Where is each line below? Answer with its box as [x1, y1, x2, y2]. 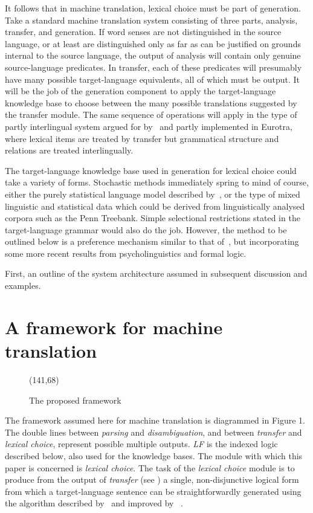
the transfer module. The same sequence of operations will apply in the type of [5, 108, 297, 121]
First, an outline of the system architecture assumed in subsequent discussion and [5, 267, 308, 280]
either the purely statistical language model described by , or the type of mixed [5, 187, 300, 200]
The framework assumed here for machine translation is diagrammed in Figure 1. [5, 414, 305, 427]
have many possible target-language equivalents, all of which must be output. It [5, 73, 300, 85]
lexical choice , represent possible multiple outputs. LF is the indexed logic [5, 437, 278, 450]
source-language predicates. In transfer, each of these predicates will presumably [5, 60, 302, 73]
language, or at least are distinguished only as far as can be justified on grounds [5, 37, 301, 50]
